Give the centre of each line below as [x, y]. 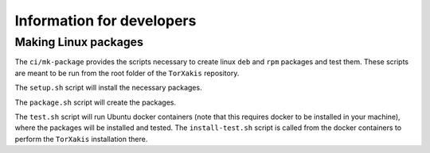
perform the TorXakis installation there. [81, 139]
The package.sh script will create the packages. [96, 102]
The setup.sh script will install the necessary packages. [108, 88]
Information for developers [106, 21]
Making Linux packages [79, 42]
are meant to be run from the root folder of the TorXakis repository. [127, 73]
